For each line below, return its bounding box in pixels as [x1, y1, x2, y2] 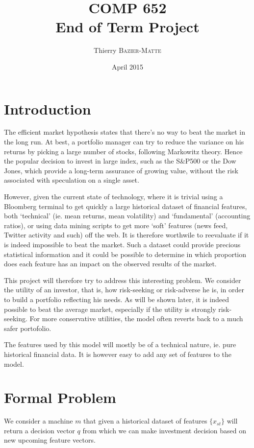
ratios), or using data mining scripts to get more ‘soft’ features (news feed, [4, 220, 228, 230]
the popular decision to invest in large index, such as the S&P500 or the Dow [4, 156, 236, 166]
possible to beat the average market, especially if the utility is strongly [4, 304, 216, 314]
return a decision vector [4, 425, 75, 435]
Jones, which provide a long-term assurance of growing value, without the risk [4, 165, 238, 175]
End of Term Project [55, 17, 200, 37]
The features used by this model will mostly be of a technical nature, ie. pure [4, 339, 236, 350]
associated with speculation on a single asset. [4, 175, 139, 185]
